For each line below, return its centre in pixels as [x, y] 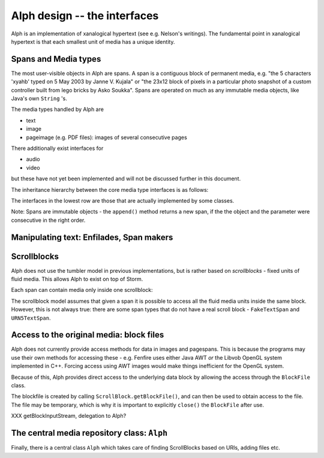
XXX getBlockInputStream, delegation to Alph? [69, 416]
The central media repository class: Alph [89, 433]
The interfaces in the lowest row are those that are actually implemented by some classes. [123, 200]
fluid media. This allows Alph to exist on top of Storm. [77, 279]
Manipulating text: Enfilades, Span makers [92, 237]
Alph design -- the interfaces [85, 16]
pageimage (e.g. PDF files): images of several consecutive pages [106, 137]
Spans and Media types [56, 59]
